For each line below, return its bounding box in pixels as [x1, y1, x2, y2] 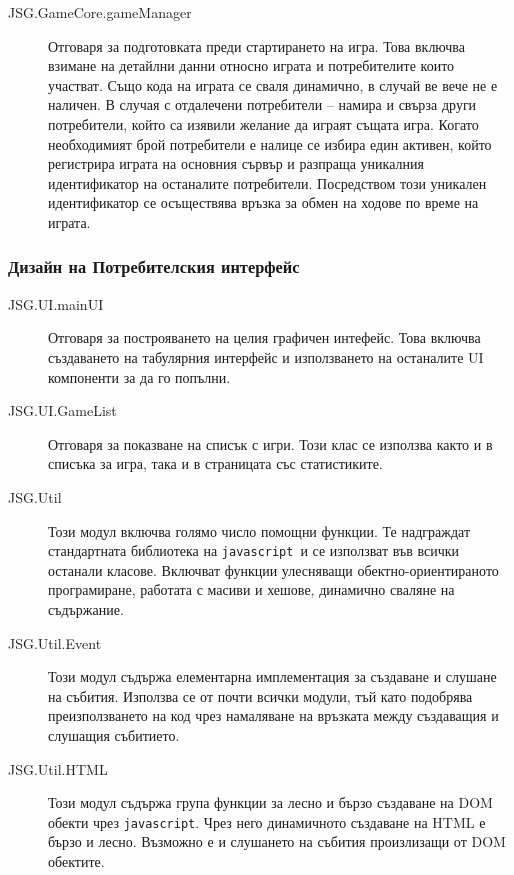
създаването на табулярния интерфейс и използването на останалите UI [48, 346, 484, 367]
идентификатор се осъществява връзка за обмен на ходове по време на [48, 192, 479, 213]
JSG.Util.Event [8, 632, 102, 653]
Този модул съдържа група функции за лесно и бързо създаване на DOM [48, 792, 493, 813]
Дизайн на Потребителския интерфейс [8, 254, 300, 279]
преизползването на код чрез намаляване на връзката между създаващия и [48, 705, 499, 726]
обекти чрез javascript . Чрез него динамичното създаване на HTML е [48, 811, 486, 832]
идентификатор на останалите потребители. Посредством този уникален [48, 172, 487, 193]
